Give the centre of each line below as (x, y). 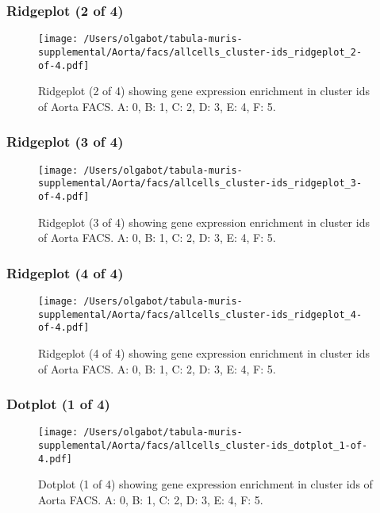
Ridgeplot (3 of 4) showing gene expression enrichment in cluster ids (204, 222)
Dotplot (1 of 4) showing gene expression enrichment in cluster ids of (205, 484)
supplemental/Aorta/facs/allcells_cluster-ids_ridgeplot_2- (200, 52)
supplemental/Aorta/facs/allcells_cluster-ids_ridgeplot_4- (200, 314)
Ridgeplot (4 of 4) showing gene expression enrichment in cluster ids (204, 352)
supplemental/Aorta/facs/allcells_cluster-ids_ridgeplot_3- (200, 184)
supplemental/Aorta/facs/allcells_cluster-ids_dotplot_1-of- (203, 446)
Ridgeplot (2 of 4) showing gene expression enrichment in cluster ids (204, 91)
